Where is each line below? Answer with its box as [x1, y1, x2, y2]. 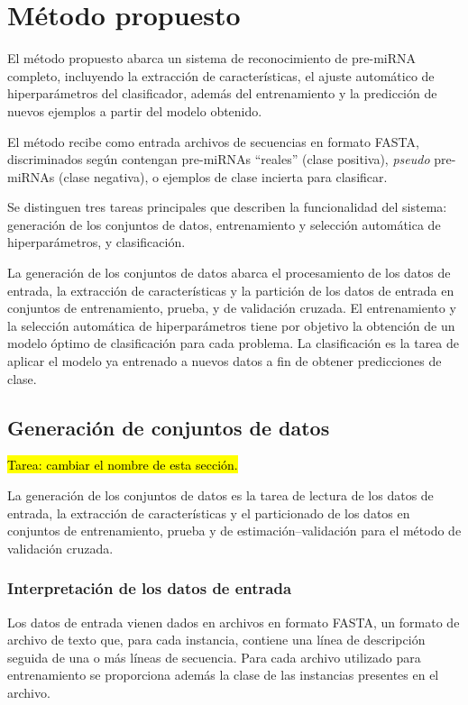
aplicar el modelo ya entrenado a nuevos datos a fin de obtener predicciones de [7, 352, 442, 371]
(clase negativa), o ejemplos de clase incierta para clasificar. [59, 167, 388, 186]
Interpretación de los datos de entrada [7, 577, 292, 600]
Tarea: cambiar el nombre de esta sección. [7, 455, 238, 474]
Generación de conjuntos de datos [7, 413, 330, 441]
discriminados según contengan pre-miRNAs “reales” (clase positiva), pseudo [7, 150, 430, 169]
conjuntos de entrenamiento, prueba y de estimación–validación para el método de [7, 521, 462, 540]
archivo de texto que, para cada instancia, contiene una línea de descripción [7, 630, 426, 649]
